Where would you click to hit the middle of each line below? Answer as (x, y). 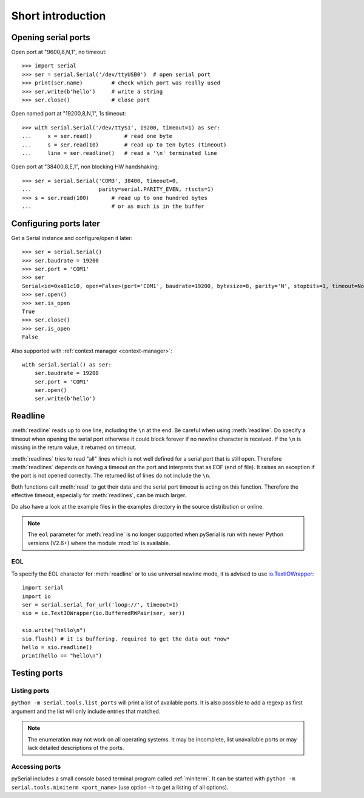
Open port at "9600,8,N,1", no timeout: (59, 52)
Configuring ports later (56, 223)
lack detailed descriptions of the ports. (76, 748)
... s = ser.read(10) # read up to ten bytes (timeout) (124, 145)
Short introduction (59, 16)
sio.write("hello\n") (54, 630)
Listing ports (30, 691)
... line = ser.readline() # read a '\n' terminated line (120, 153)
